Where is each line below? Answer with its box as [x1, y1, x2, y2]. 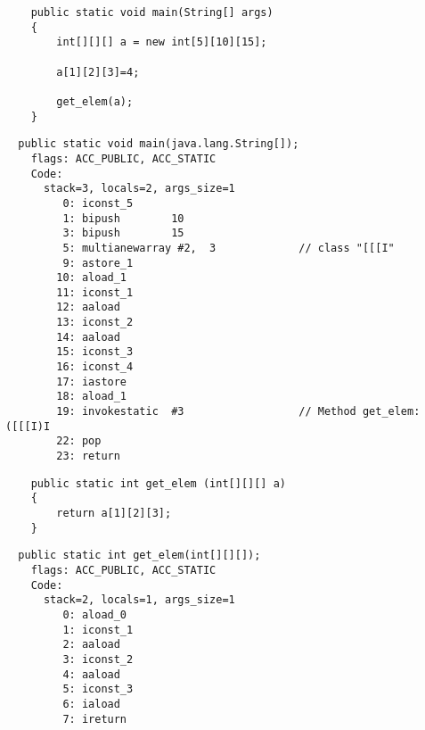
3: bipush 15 [62, 227, 184, 240]
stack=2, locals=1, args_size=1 [43, 593, 235, 607]
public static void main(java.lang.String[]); [18, 137, 299, 151]
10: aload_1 [56, 271, 127, 285]
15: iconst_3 [56, 345, 134, 359]
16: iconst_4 [56, 361, 134, 374]
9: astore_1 [62, 256, 134, 270]
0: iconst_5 [62, 196, 134, 210]
